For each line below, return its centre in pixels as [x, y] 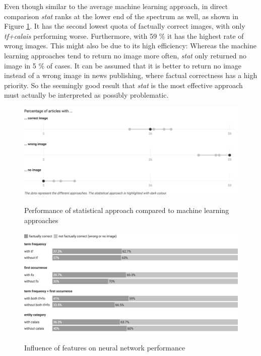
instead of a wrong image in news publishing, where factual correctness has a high [131, 75]
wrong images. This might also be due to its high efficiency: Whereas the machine [130, 46]
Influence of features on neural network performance [105, 348]
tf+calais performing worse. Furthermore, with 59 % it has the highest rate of [124, 35]
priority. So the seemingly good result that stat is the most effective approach [123, 85]
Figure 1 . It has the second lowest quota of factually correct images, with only [125, 26]
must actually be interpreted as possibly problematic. [86, 95]
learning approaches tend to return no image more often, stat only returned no [125, 55]
